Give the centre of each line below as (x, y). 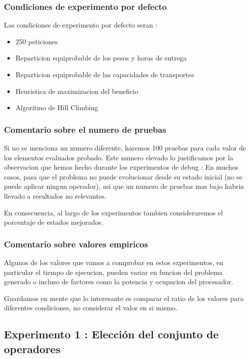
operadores (32, 348)
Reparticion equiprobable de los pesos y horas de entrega (101, 58)
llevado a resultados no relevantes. (55, 195)
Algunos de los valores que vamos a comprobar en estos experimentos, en (114, 262)
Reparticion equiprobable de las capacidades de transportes (105, 74)
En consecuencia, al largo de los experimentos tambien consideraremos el (113, 212)
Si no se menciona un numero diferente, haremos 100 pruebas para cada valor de (125, 148)
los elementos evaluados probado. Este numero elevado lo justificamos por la (119, 157)
